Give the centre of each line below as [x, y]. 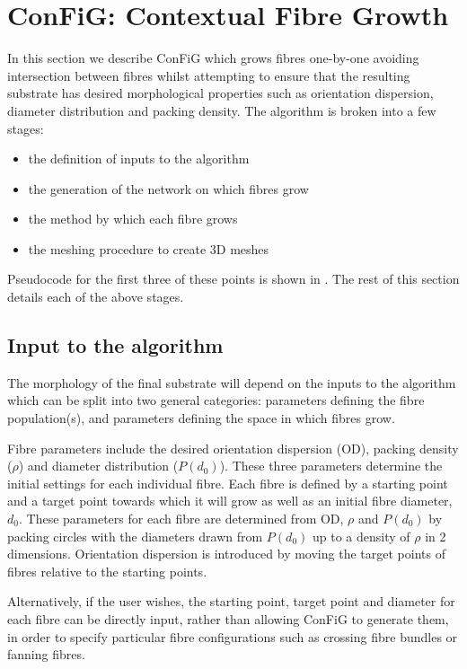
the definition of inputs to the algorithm [139, 158]
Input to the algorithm [115, 345]
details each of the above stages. [96, 297]
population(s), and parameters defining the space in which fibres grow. [201, 418]
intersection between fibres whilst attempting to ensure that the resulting [209, 75]
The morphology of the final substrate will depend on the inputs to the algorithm [232, 382]
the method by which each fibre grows [133, 219]
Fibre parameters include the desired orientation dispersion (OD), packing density [233, 448]
